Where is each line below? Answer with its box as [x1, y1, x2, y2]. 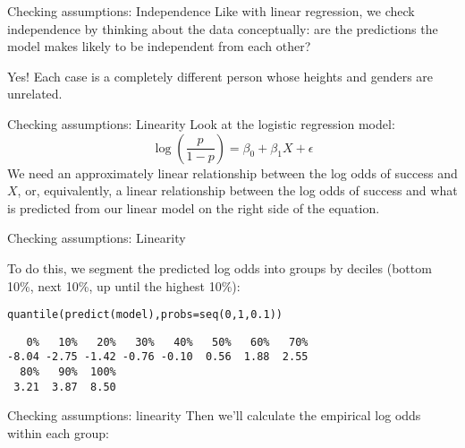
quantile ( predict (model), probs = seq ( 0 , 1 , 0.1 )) [7, 308, 283, 322]
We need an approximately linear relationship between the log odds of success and [7, 163, 458, 182]
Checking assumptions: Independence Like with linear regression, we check [7, 2, 415, 20]
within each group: [7, 424, 110, 442]
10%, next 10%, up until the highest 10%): [7, 276, 241, 295]
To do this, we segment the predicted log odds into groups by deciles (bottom [7, 258, 432, 277]
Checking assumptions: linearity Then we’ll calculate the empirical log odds [7, 406, 421, 425]
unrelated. [7, 84, 63, 103]
